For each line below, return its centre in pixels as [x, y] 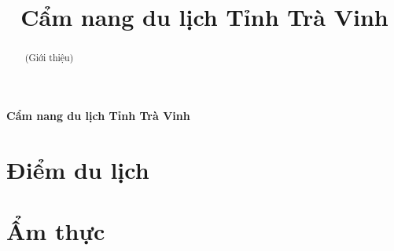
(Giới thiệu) [49, 58]
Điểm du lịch [78, 169]
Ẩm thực [56, 230]
